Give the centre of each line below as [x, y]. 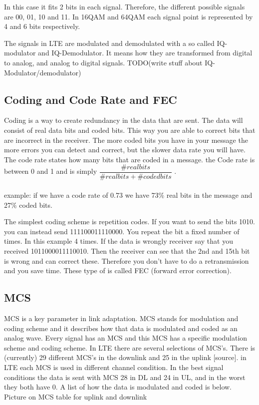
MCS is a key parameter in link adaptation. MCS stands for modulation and [121, 318]
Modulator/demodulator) [43, 72]
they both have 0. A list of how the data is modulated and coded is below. [118, 387]
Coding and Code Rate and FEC [91, 99]
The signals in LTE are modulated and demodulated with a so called [109, 43]
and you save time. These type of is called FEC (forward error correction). [118, 270]
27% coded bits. [28, 204]
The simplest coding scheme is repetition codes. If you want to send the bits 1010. [129, 221]
